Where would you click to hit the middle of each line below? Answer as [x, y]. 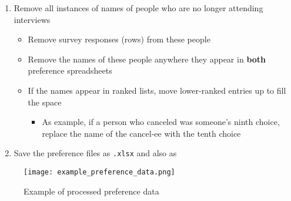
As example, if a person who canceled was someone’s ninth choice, [161, 122]
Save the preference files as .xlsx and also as [95, 153]
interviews [32, 19]
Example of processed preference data [91, 191]
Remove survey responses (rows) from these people [119, 39]
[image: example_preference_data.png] [99, 172]
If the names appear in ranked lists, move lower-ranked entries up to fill [157, 90]
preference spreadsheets [70, 70]
